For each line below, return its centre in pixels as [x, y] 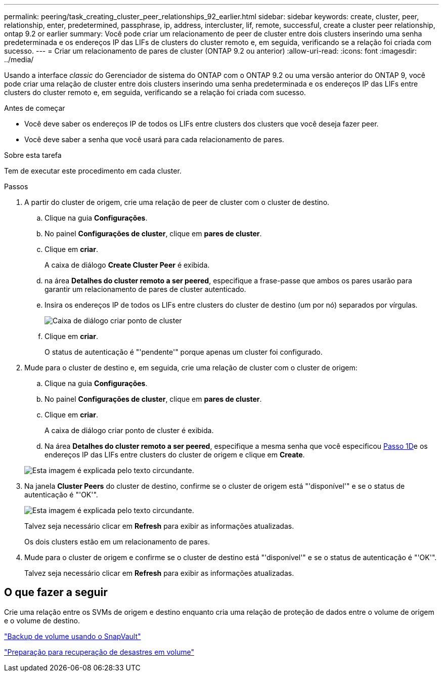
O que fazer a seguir [56, 593]
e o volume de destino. [42, 620]
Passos [16, 186]
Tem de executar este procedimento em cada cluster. [93, 171]
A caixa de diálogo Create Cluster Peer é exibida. [127, 265]
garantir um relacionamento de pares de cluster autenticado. [145, 289]
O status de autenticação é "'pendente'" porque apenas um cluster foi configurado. [184, 352]
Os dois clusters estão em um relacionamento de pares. [117, 542]
